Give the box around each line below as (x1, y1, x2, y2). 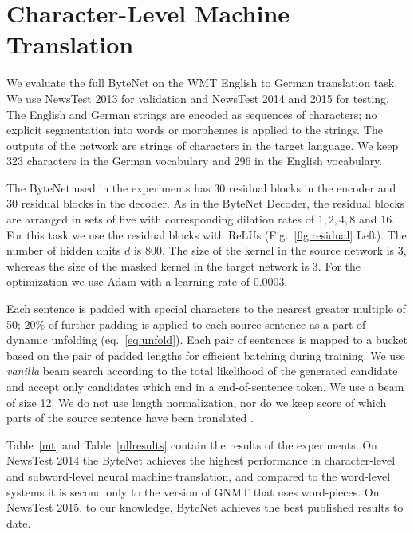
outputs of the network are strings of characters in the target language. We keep (6, 136, 399, 153)
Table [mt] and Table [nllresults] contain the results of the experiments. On (6, 436, 377, 453)
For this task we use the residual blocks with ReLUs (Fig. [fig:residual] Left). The (6, 226, 407, 243)
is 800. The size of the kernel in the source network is (133, 242, 395, 259)
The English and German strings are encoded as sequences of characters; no (6, 105, 377, 122)
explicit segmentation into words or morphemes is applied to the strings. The (6, 121, 383, 138)
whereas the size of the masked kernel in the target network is (6, 257, 310, 274)
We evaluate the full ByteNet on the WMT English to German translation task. (6, 74, 398, 91)
